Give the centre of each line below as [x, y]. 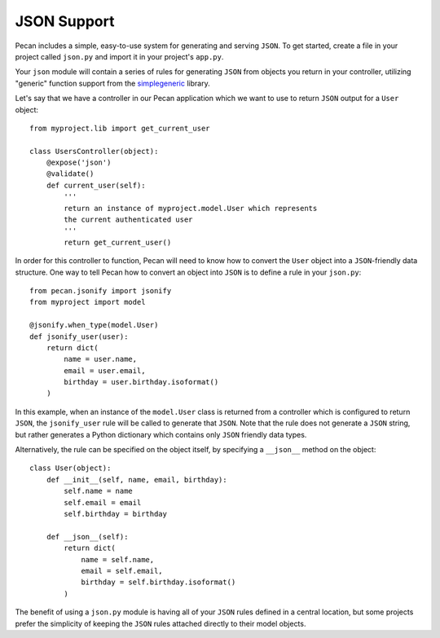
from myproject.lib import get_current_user [120, 128]
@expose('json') [79, 163]
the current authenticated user [128, 220]
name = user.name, [101, 359]
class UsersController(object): [94, 151]
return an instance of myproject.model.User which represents [191, 208]
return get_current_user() [118, 242]
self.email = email [103, 502]
